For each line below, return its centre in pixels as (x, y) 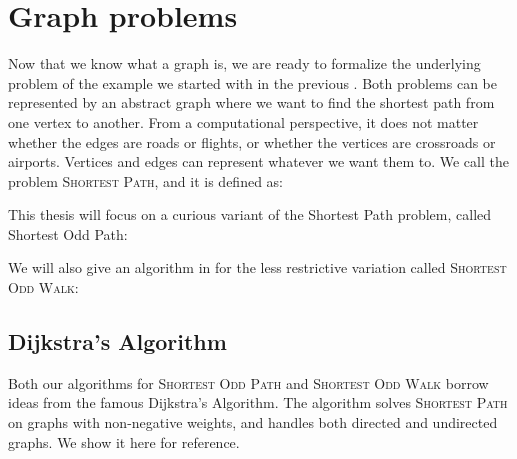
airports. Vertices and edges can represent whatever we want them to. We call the (258, 161)
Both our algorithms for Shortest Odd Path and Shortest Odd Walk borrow (248, 382)
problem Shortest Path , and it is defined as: (145, 180)
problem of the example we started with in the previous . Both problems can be (253, 82)
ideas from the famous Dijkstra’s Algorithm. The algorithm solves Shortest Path (258, 402)
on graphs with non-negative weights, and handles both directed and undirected (253, 422)
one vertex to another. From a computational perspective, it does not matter (243, 121)
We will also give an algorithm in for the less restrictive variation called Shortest (257, 267)
